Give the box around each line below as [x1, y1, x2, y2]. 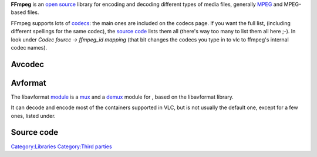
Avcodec [11, 59, 44, 69]
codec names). [11, 44, 48, 51]
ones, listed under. [11, 112, 56, 119]
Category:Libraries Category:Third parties [11, 143, 112, 150]
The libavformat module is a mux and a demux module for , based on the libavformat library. [11, 93, 234, 100]
